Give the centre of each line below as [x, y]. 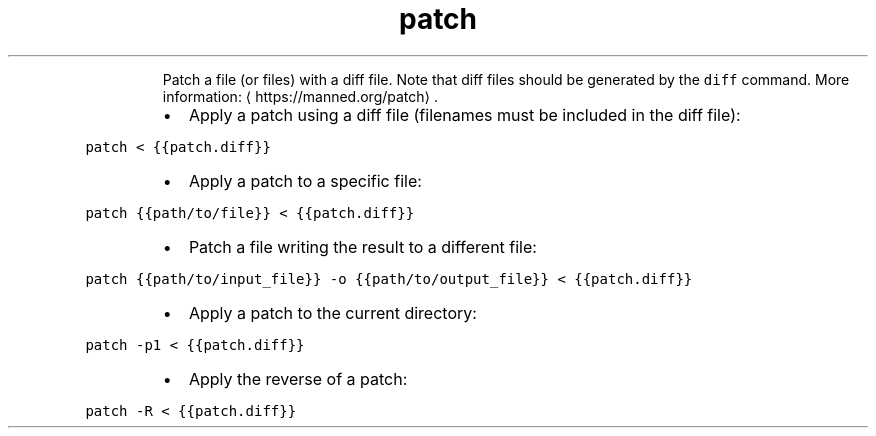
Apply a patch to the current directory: [332, 312]
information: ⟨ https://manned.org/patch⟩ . [300, 96]
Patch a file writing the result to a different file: [362, 246]
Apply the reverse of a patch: [298, 378]
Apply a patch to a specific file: [305, 180]
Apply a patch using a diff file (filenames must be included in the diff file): [464, 114]
